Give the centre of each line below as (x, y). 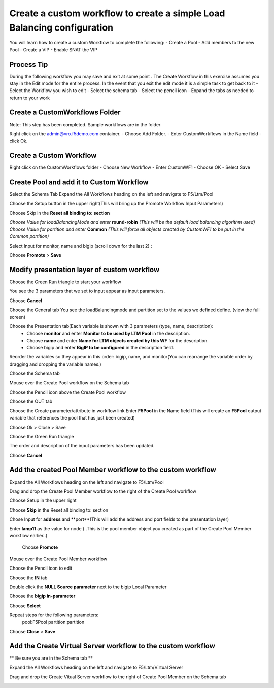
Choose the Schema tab (35, 373)
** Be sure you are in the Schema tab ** (51, 658)
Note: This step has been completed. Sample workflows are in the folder (85, 124)
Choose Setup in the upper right (43, 500)
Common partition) (29, 236)
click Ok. (19, 141)
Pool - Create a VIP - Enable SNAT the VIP (53, 50)
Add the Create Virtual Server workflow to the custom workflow (112, 646)
